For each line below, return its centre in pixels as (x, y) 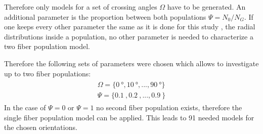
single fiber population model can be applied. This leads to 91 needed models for (129, 117)
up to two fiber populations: (48, 73)
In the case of (25, 107)
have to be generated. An (206, 7)
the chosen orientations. (41, 127)
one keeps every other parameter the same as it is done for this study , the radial (130, 27)
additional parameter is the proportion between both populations (105, 16)
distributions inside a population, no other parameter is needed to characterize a (129, 36)
